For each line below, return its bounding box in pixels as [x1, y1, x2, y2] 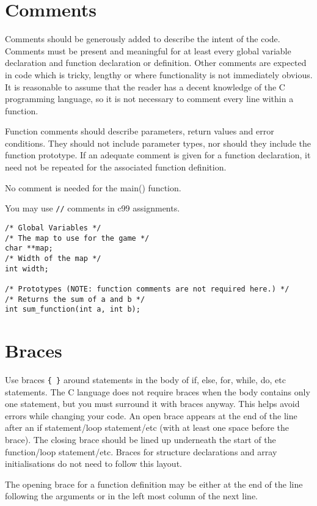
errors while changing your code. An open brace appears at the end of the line [5, 409, 297, 422]
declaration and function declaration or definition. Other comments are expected [5, 56, 307, 69]
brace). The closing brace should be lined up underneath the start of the [5, 433, 276, 446]
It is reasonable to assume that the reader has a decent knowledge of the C [5, 80, 285, 93]
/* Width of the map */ [5, 254, 101, 263]
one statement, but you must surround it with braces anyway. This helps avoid [5, 397, 300, 410]
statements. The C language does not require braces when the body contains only [5, 385, 310, 398]
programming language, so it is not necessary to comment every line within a [5, 92, 294, 105]
